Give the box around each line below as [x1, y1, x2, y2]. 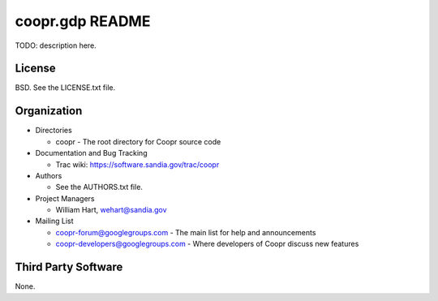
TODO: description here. [15, 41, 97, 50]
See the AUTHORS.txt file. [55, 183, 144, 192]
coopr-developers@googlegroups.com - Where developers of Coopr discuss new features [55, 239, 359, 249]
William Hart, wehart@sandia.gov [55, 205, 167, 215]
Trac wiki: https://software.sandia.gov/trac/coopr [55, 159, 220, 170]
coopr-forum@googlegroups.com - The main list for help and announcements [55, 227, 316, 237]
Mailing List [35, 216, 74, 226]
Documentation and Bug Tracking [35, 148, 148, 158]
